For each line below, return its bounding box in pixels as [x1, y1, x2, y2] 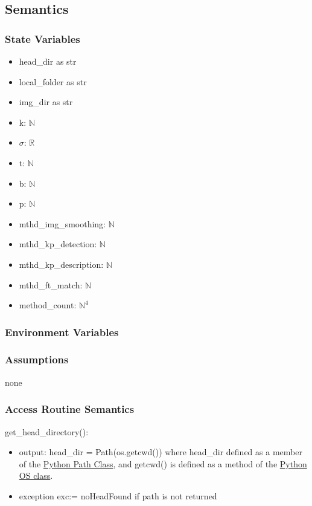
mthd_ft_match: [19, 278, 83, 291]
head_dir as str [19, 55, 77, 67]
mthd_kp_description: [19, 258, 104, 270]
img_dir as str [19, 96, 73, 108]
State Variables [5, 31, 80, 46]
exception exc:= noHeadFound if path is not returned [19, 489, 217, 502]
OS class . [19, 469, 53, 482]
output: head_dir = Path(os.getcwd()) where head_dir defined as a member [19, 446, 302, 458]
